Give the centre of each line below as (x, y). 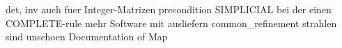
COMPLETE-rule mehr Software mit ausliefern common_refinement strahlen (171, 23)
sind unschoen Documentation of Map (87, 37)
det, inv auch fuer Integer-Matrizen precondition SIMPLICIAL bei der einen (169, 9)
